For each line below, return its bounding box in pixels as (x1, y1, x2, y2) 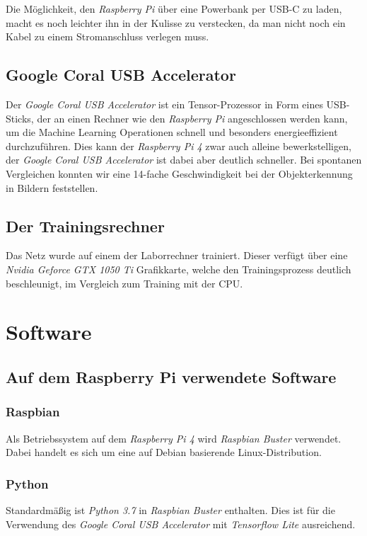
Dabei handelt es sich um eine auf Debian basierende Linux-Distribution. (6, 445, 322, 460)
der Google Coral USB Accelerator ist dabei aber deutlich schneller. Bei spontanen (6, 152, 362, 167)
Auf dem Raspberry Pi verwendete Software (6, 365, 337, 387)
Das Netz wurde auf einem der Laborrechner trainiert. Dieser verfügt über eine (6, 248, 348, 263)
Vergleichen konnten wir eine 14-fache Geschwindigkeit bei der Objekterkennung (6, 166, 353, 181)
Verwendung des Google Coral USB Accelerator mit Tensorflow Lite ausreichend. (6, 516, 356, 531)
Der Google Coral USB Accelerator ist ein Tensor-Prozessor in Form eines (6, 96, 323, 111)
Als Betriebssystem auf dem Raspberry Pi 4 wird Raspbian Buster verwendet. (6, 430, 342, 445)
